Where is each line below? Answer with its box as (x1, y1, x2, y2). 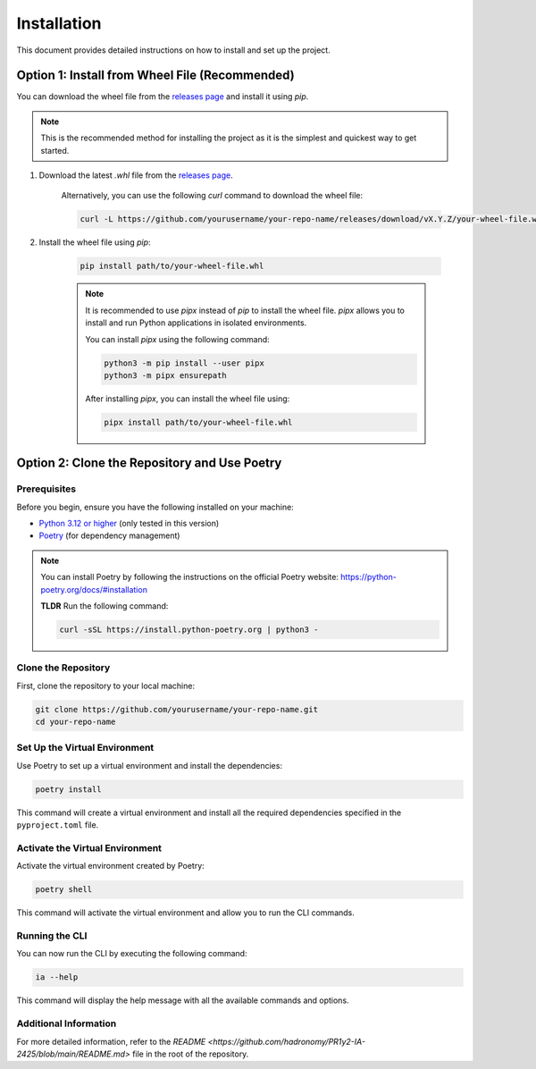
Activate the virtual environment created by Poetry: (16, 861, 205, 871)
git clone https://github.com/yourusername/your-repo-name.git (35, 704, 319, 714)
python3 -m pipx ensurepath (104, 370, 227, 380)
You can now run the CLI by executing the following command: (16, 948, 247, 959)
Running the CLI (16, 930, 88, 942)
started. (40, 145, 70, 156)
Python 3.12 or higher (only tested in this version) (38, 518, 220, 528)
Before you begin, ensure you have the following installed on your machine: (16, 501, 294, 512)
